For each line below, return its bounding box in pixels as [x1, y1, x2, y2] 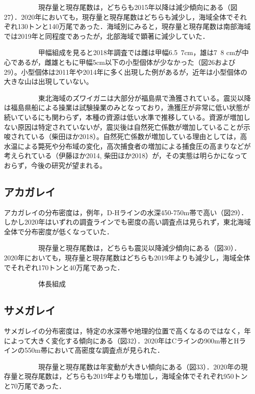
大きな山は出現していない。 [4, 76, 93, 86]
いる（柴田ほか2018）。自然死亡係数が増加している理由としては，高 [31, 131, 247, 141]
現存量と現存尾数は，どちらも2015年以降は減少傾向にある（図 [38, 2, 237, 12]
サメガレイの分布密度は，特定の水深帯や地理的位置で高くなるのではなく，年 [4, 326, 251, 336]
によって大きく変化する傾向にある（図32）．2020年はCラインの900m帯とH [4, 335, 239, 345]
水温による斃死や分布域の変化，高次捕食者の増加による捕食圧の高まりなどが [4, 141, 251, 151]
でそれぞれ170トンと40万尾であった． [4, 262, 124, 272]
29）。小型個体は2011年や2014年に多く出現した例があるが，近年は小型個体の [4, 66, 248, 77]
